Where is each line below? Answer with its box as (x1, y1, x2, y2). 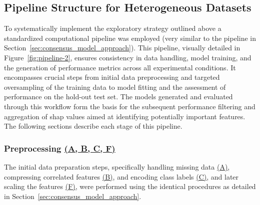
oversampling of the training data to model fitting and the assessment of (4, 81, 226, 92)
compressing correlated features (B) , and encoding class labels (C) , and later (4, 171, 239, 182)
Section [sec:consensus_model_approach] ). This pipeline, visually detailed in (4, 42, 240, 53)
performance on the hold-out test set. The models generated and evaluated (4, 91, 233, 102)
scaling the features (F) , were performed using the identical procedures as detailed (4, 181, 256, 192)
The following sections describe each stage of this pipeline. (4, 121, 182, 131)
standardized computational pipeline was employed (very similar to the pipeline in (4, 32, 256, 43)
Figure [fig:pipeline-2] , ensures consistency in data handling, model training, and (4, 52, 251, 62)
